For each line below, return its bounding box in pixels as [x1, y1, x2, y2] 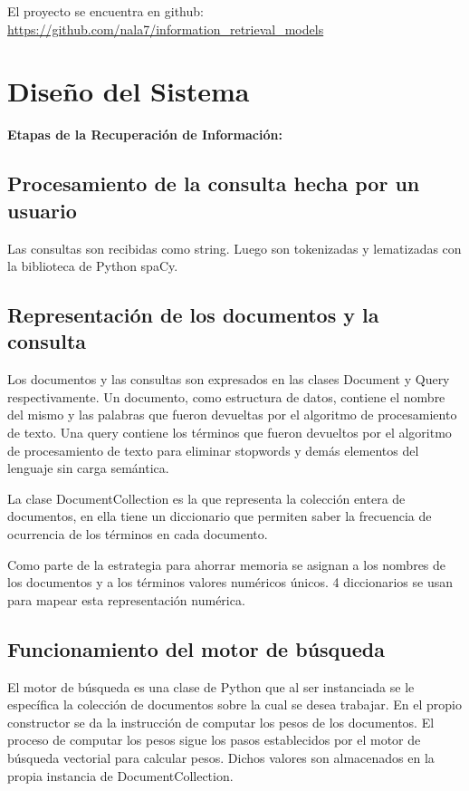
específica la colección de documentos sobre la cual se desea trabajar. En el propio [7, 695, 462, 714]
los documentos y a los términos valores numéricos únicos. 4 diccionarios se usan [7, 573, 454, 592]
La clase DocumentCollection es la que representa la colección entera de [7, 488, 406, 507]
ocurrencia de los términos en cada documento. [7, 525, 268, 544]
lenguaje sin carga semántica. [7, 458, 169, 477]
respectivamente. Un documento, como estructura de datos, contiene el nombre [7, 387, 445, 406]
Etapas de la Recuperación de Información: [7, 125, 282, 144]
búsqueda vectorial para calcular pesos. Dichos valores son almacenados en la [7, 748, 435, 767]
